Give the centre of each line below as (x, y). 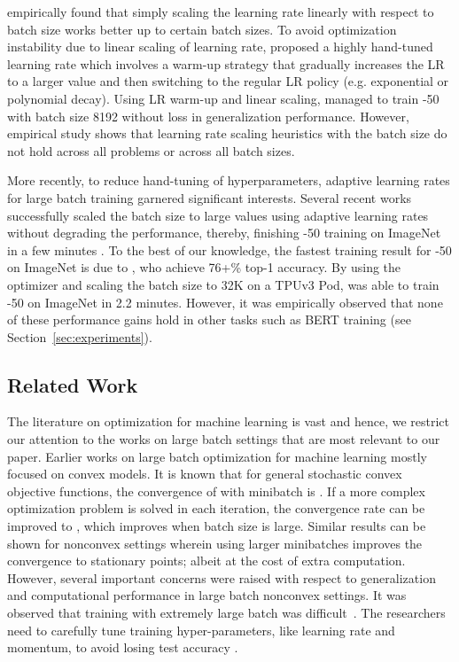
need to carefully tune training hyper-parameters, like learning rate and (201, 630)
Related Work (73, 384)
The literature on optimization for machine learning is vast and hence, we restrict (228, 421)
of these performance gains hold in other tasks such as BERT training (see (209, 319)
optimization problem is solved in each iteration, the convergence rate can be (216, 508)
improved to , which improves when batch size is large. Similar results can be (217, 526)
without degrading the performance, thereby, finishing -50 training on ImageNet (224, 233)
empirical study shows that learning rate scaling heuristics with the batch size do (227, 133)
